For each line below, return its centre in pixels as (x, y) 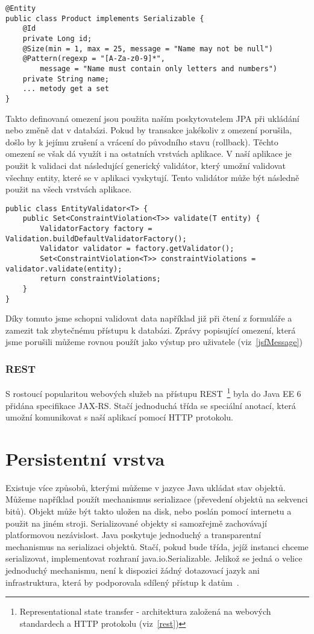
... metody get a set (66, 89)
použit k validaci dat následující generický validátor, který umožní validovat (146, 165)
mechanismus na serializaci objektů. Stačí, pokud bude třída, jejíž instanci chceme (157, 546)
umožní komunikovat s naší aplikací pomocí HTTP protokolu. (120, 417)
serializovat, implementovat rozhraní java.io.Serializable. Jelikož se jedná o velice (154, 558)
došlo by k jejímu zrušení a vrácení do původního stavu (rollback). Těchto (142, 141)
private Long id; (57, 38)
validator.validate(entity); (64, 269)
